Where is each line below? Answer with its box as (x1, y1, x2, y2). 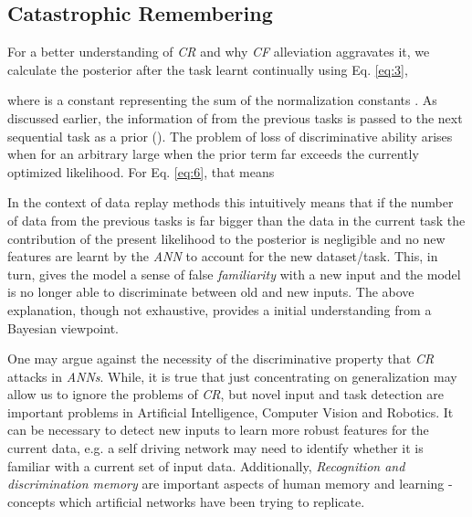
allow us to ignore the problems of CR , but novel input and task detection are (7, 385, 444, 404)
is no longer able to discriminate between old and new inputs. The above (7, 282, 414, 301)
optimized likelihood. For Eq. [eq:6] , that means (7, 162, 275, 181)
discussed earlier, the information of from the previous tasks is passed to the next (7, 108, 463, 127)
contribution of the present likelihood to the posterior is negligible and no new (7, 228, 446, 248)
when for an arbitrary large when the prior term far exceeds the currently (7, 144, 419, 164)
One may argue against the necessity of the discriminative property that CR (7, 349, 435, 368)
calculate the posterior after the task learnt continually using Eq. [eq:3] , (7, 59, 408, 79)
